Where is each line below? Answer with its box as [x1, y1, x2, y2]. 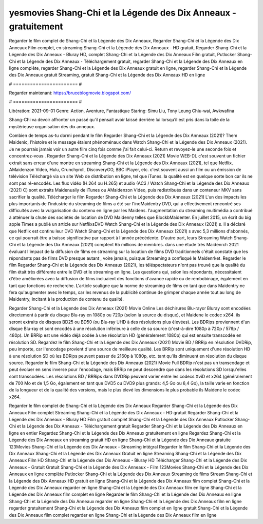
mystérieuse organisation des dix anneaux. [9, 123, 95, 129]
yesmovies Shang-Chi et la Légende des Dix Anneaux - [9, 7, 236, 18]
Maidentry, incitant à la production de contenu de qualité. [9, 296, 124, 302]
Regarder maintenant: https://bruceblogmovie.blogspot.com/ [9, 90, 131, 96]
